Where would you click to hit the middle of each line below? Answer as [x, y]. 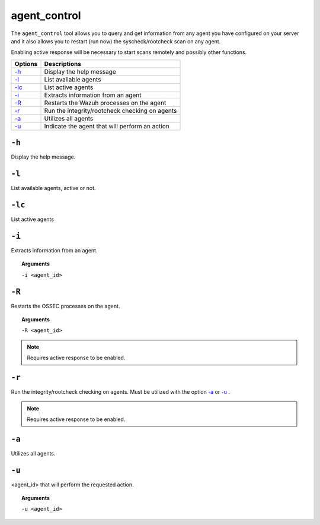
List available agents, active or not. [53, 188]
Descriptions [63, 64]
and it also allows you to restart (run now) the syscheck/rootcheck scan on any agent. [116, 41]
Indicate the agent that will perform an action [107, 126]
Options [26, 64]
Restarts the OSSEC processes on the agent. [65, 306]
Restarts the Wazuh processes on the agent [105, 103]
